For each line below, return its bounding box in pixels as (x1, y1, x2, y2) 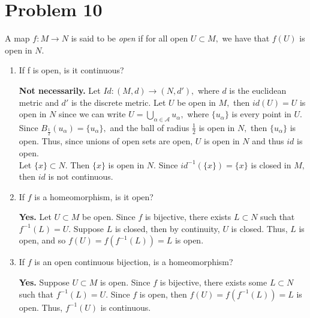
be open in (177, 96, 216, 108)
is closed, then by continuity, (115, 222, 220, 234)
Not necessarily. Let (19, 84, 101, 96)
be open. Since (82, 210, 136, 223)
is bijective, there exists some (159, 276, 267, 289)
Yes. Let (19, 210, 52, 223)
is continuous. (100, 301, 151, 313)
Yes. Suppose (19, 276, 70, 289)
